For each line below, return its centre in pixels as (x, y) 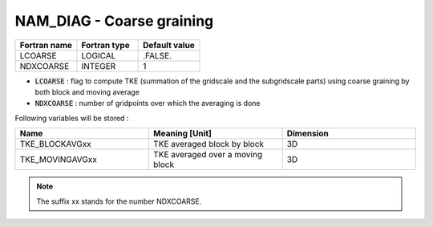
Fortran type (105, 45)
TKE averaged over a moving (208, 155)
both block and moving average (87, 91)
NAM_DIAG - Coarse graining (114, 21)
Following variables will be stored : (72, 118)
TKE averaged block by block (209, 144)
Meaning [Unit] (183, 134)
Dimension (308, 134)
